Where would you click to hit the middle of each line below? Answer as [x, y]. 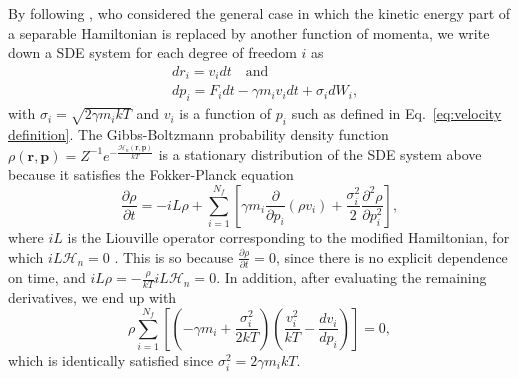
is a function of [225, 113]
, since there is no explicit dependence [391, 256]
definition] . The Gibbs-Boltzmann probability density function [198, 133]
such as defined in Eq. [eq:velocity [396, 113]
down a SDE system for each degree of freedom [152, 52]
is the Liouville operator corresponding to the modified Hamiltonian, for [288, 236]
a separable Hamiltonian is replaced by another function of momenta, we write [249, 32]
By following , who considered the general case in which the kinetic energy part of [259, 13]
